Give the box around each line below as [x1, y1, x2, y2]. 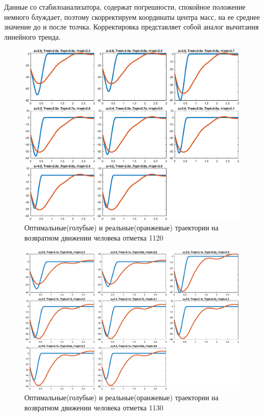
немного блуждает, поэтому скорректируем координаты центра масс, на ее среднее [4, 11, 260, 22]
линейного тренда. [4, 31, 61, 42]
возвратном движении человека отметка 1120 [24, 232, 163, 243]
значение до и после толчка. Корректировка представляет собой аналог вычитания [4, 21, 259, 32]
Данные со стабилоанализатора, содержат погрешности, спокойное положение [4, 2, 246, 12]
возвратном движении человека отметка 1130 [24, 402, 163, 412]
